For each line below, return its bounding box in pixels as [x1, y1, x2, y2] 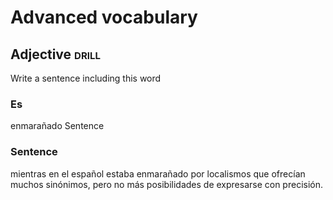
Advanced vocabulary [10, 6, 198, 29]
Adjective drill [10, 46, 101, 63]
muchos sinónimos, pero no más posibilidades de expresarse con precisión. [10, 178, 324, 190]
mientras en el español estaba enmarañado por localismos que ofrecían [10, 167, 306, 180]
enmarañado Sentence [10, 120, 105, 132]
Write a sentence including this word [10, 72, 162, 84]
